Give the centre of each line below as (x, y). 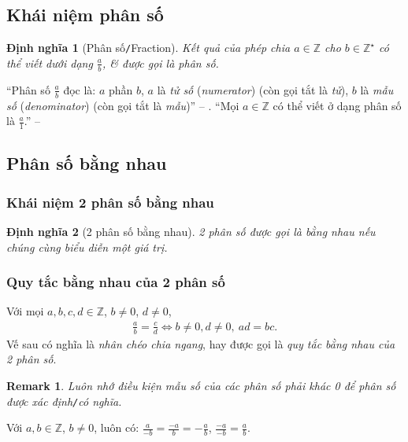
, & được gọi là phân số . (161, 63)
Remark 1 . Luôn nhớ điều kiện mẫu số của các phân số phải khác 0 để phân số (201, 385)
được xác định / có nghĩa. (64, 401)
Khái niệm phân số (85, 15)
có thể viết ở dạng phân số (337, 105)
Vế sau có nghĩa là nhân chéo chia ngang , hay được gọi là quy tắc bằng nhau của (201, 343)
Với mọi (25, 311)
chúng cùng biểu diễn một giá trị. (87, 247)
